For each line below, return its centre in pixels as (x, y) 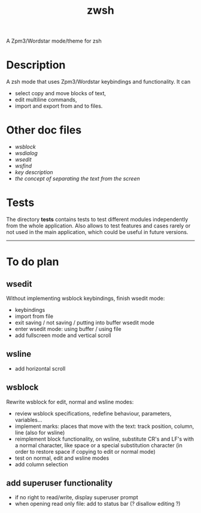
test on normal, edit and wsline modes (62, 458)
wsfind (23, 166)
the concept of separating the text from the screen (77, 179)
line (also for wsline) (40, 432)
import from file (34, 316)
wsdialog (26, 153)
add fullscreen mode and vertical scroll (63, 335)
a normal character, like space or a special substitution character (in (98, 445)
